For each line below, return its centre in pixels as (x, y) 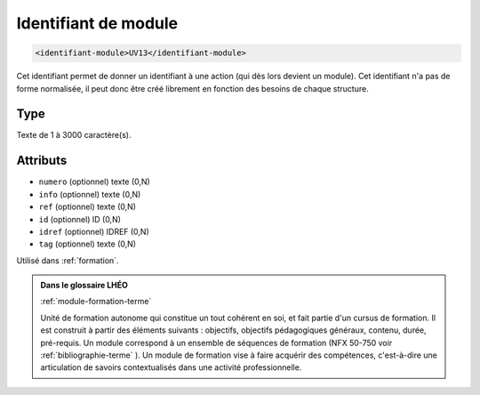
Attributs (42, 161)
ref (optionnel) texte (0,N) (88, 207)
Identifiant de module (97, 23)
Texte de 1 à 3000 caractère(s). (74, 135)
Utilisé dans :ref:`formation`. (68, 260)
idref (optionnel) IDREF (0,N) (94, 231)
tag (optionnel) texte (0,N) (88, 244)
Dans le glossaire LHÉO (84, 286)
